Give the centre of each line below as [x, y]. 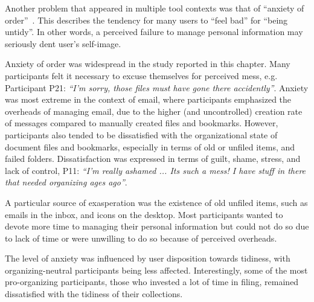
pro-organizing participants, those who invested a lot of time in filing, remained [152, 282]
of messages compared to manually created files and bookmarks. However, [142, 123]
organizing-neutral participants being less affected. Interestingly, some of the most [156, 270]
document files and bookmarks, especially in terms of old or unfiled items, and [150, 146]
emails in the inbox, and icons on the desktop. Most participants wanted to [144, 214]
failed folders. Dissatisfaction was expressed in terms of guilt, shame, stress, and [153, 159]
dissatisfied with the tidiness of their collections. [94, 294]
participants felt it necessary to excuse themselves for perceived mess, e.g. [141, 75]
